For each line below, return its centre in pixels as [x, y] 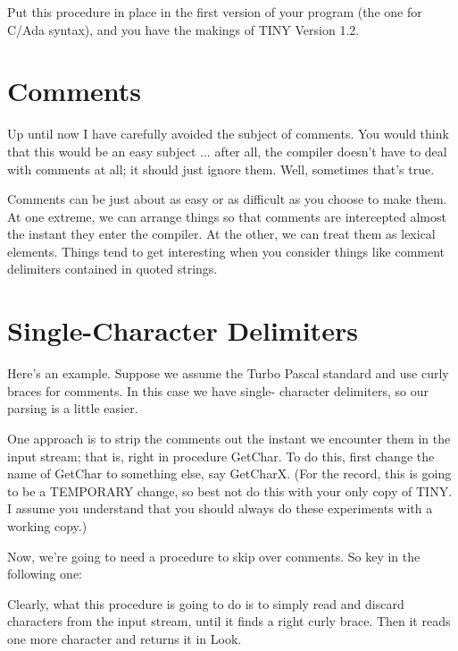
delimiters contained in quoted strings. [112, 269]
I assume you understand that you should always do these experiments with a [220, 508]
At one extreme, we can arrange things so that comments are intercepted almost [227, 216]
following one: [45, 574]
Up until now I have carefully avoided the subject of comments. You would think [228, 134]
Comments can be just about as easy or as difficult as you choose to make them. [227, 199]
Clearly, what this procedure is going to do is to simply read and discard [206, 603]
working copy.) [47, 525]
